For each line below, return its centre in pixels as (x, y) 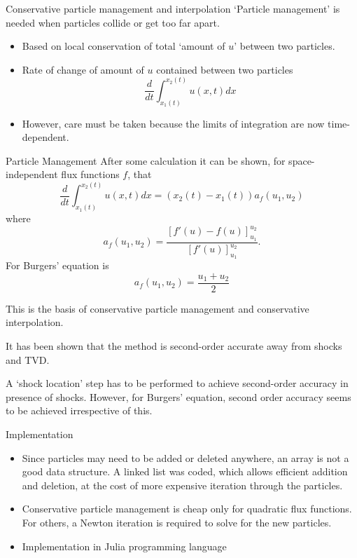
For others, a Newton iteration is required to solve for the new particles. (177, 522)
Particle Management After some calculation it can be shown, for (146, 160)
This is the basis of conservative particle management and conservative (157, 308)
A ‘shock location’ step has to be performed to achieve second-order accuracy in (177, 383)
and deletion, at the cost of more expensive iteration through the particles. (182, 485)
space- (302, 160)
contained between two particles (225, 69)
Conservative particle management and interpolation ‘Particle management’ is (173, 8)
